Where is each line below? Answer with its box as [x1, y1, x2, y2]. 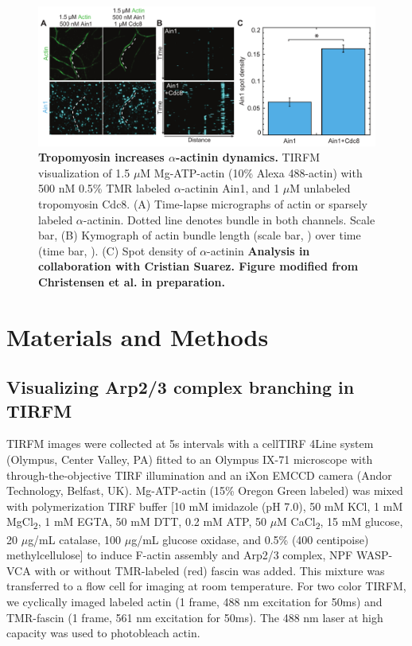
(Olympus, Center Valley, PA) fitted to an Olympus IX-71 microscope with [6, 451, 373, 468]
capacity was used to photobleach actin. [6, 625, 200, 641]
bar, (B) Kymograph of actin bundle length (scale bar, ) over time [38, 227, 361, 243]
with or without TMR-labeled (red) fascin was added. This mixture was [34, 562, 385, 578]
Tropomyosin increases [38, 149, 165, 165]
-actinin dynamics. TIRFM [176, 149, 320, 165]
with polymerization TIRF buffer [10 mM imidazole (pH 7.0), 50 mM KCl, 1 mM [6, 497, 403, 514]
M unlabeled [290, 180, 351, 197]
